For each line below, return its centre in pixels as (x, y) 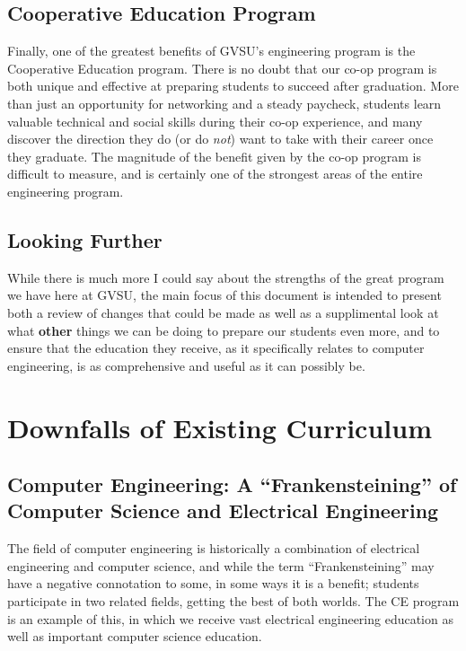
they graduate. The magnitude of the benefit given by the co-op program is (215, 156)
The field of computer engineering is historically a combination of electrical (214, 548)
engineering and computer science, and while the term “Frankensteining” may (221, 565)
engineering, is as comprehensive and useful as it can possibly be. (186, 365)
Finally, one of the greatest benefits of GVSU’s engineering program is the (211, 51)
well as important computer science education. (135, 636)
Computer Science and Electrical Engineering (223, 510)
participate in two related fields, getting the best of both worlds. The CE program (233, 601)
